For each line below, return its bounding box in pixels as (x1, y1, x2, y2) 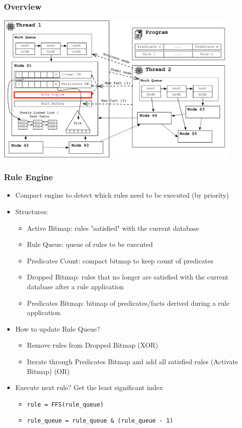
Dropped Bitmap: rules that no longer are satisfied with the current (27, 272, 229, 282)
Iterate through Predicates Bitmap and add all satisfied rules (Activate (27, 356, 239, 367)
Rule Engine (4, 171, 53, 183)
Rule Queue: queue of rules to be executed (27, 239, 153, 249)
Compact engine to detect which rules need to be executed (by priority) (15, 190, 229, 200)
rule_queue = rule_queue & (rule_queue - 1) (27, 417, 173, 425)
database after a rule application (27, 281, 124, 292)
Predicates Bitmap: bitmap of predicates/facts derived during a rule (27, 298, 230, 308)
